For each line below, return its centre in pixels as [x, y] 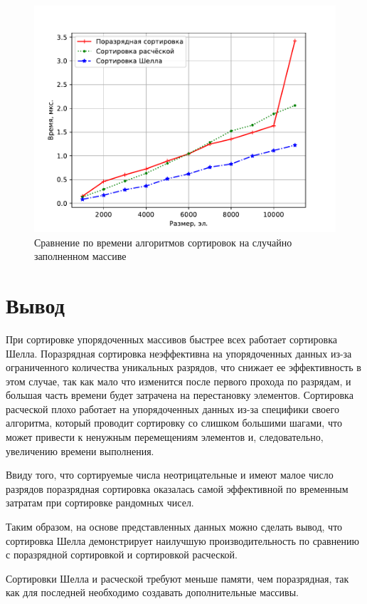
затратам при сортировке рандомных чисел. [100, 503]
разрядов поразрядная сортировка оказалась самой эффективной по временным [177, 488]
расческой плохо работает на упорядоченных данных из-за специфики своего [172, 408]
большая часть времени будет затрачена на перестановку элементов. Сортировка [180, 395]
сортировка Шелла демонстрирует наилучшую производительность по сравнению [182, 540]
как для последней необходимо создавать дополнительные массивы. [152, 592]
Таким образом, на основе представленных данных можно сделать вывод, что [174, 527]
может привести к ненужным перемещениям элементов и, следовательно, [165, 437]
